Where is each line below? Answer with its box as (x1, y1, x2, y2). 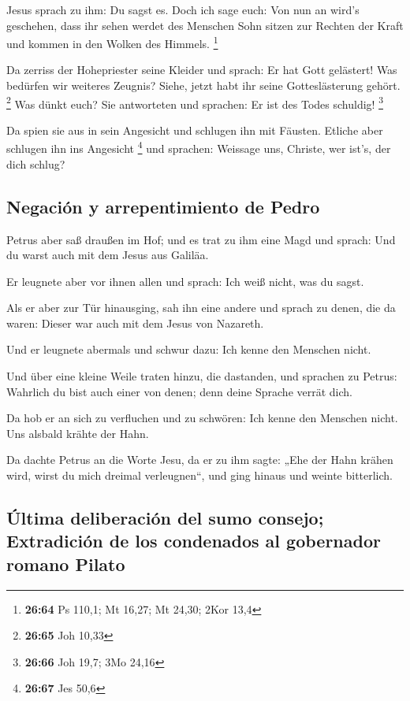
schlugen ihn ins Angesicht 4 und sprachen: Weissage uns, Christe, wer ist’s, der (6, 138, 391, 157)
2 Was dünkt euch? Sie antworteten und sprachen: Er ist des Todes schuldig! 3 (6, 93, 383, 112)
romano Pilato (6, 551, 125, 576)
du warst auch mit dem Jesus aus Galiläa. (6, 247, 209, 263)
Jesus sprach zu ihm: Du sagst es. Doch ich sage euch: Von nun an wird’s (6, 2, 360, 17)
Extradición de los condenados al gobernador (6, 529, 381, 553)
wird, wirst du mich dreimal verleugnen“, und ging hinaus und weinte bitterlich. (6, 467, 393, 484)
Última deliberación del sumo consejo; (6, 506, 324, 530)
